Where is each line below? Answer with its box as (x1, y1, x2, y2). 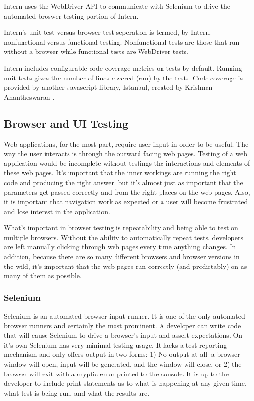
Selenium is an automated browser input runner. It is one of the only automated (4, 311, 245, 321)
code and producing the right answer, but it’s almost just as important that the (4, 177, 243, 187)
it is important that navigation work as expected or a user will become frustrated (4, 196, 248, 207)
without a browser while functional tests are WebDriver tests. (4, 46, 188, 56)
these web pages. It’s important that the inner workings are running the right (4, 167, 236, 178)
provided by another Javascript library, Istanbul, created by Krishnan (4, 82, 213, 92)
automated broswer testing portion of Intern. (4, 10, 139, 21)
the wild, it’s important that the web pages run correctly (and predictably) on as (4, 261, 247, 271)
